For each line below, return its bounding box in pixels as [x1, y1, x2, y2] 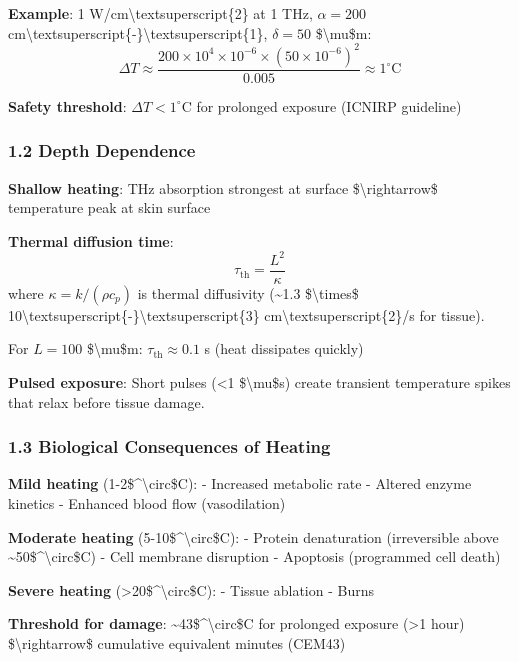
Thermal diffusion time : [8, 230, 174, 251]
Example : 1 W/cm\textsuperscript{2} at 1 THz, [8, 3, 313, 23]
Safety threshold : [8, 95, 127, 116]
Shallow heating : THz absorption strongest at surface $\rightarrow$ [8, 177, 438, 198]
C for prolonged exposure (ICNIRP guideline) [181, 95, 462, 116]
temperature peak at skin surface [8, 197, 211, 218]
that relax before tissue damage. [8, 391, 205, 412]
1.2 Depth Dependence [8, 138, 196, 163]
